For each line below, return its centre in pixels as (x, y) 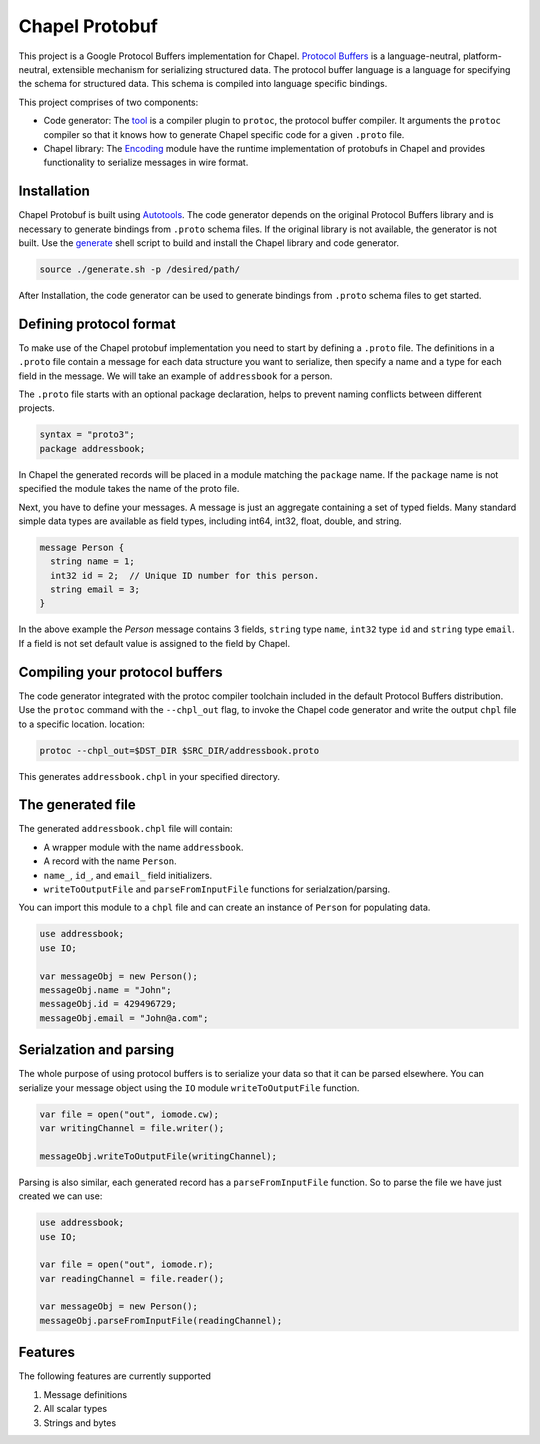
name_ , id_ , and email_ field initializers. (128, 875)
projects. (36, 408)
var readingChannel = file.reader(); (132, 1278)
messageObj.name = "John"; (105, 989)
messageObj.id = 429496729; (108, 1004)
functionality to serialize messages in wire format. (146, 162)
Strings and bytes (80, 1422)
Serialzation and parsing (96, 1050)
